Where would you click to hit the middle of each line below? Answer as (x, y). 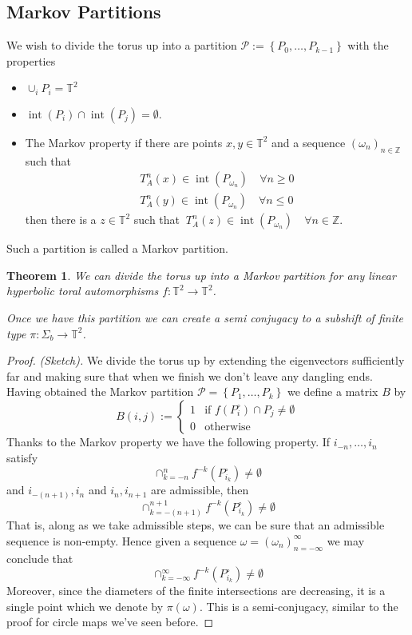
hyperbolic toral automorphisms (83, 291)
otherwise (228, 427)
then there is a (61, 220)
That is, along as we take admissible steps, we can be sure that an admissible (196, 525)
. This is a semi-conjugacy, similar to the (299, 606)
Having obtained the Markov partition (100, 391)
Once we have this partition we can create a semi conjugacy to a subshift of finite (205, 318)
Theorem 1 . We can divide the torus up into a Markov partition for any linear (201, 275)
